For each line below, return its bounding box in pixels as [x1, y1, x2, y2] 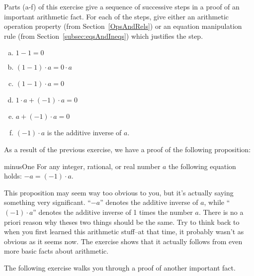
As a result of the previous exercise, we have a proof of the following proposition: [4, 144, 251, 154]
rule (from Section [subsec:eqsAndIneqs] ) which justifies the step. [4, 30, 203, 41]
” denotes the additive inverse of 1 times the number [33, 206, 193, 217]
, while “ [204, 197, 230, 207]
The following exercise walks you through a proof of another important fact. [4, 262, 236, 273]
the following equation [169, 161, 236, 171]
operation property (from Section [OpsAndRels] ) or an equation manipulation [4, 21, 242, 31]
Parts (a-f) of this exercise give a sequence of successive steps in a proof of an [4, 1, 240, 11]
